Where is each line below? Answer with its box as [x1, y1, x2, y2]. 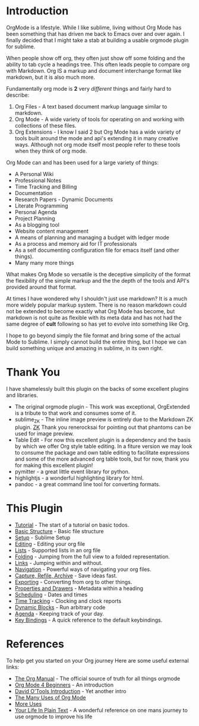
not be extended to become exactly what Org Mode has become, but [6, 307, 175, 314]
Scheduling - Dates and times [14, 591, 88, 598]
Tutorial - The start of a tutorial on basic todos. [14, 521, 129, 529]
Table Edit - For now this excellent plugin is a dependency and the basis [14, 436, 191, 443]
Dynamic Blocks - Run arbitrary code [14, 604, 106, 611]
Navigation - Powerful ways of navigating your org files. [14, 566, 151, 573]
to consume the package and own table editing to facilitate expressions [14, 449, 190, 456]
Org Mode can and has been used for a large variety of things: [6, 159, 159, 166]
